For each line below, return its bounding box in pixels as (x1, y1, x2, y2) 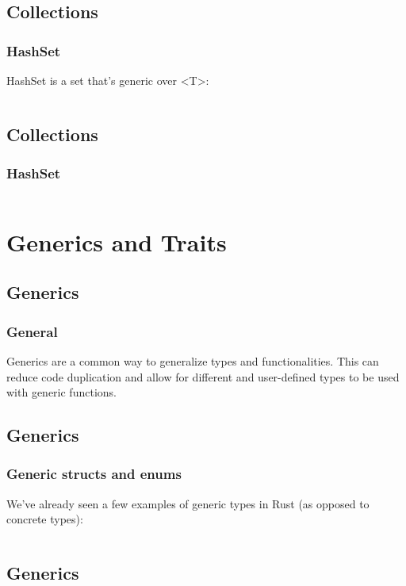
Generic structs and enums (6, 464, 182, 484)
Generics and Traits (6, 225, 227, 258)
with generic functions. (6, 384, 117, 400)
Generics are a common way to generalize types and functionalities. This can (6, 352, 379, 369)
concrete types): (6, 511, 83, 527)
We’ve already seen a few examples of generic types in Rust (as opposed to (6, 495, 370, 511)
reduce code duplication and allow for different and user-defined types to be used (6, 368, 400, 385)
